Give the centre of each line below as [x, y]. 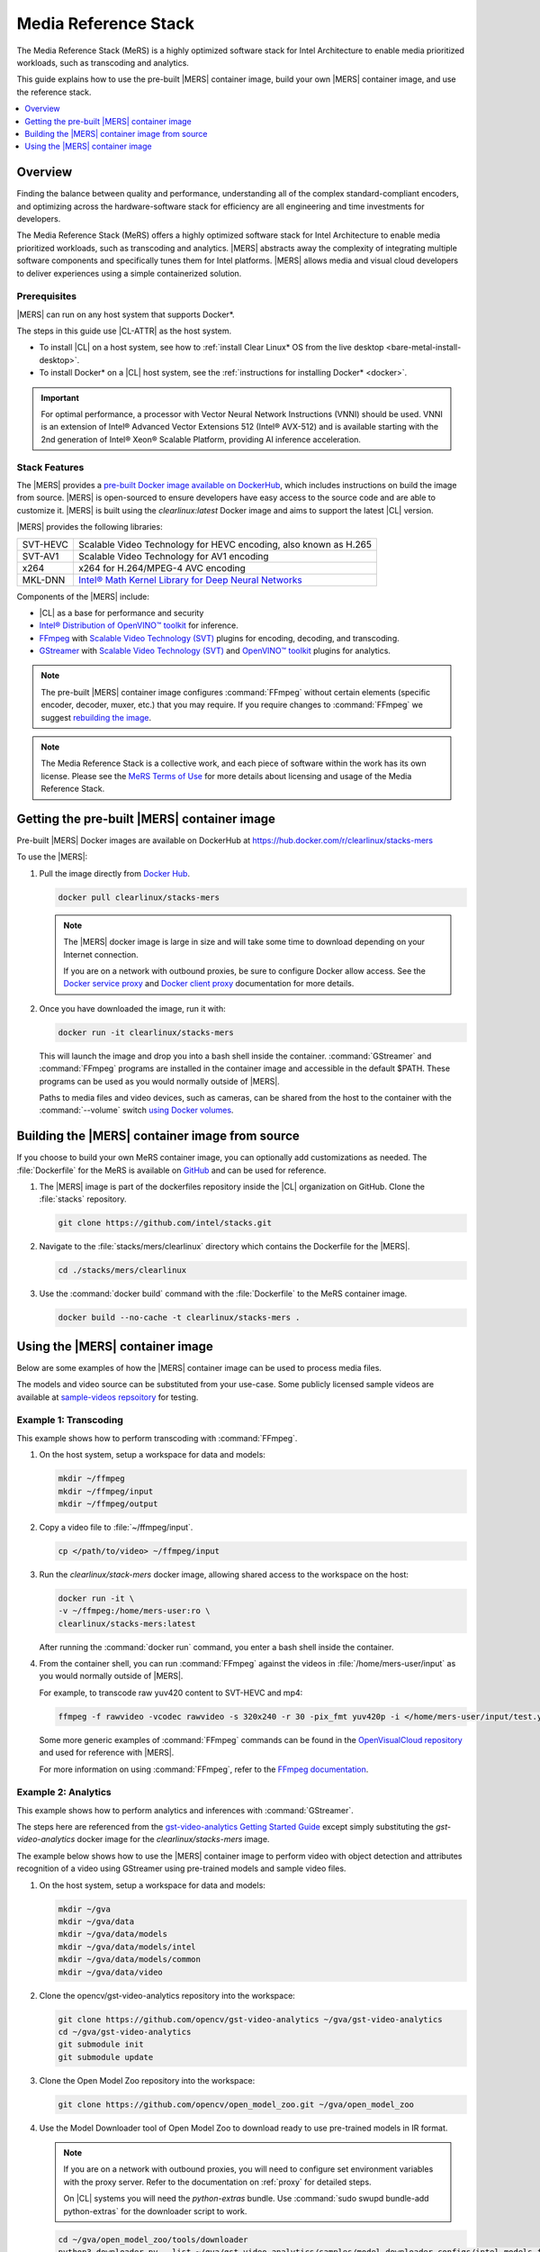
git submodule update [106, 2057]
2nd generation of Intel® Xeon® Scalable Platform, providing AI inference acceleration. [201, 439]
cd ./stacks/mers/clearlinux [122, 1271]
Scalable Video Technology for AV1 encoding [173, 556]
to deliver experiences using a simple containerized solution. [129, 273]
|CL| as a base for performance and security [121, 613]
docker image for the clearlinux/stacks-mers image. [173, 1839]
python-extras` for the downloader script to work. [155, 2211]
